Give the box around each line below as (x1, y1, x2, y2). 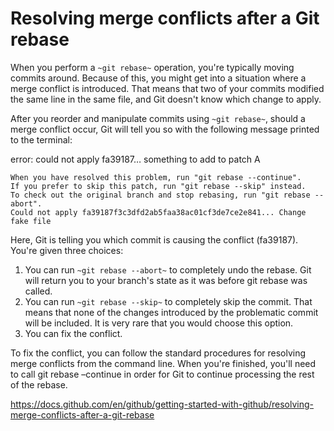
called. (24, 285, 53, 297)
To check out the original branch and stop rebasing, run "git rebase (10, 190, 311, 200)
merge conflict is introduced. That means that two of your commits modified (10, 82, 325, 94)
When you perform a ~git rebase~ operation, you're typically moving (10, 61, 295, 73)
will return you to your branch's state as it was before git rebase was (24, 274, 308, 286)
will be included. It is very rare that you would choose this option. (24, 317, 294, 329)
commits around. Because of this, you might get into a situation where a (10, 72, 307, 84)
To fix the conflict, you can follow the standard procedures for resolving (10, 347, 307, 359)
